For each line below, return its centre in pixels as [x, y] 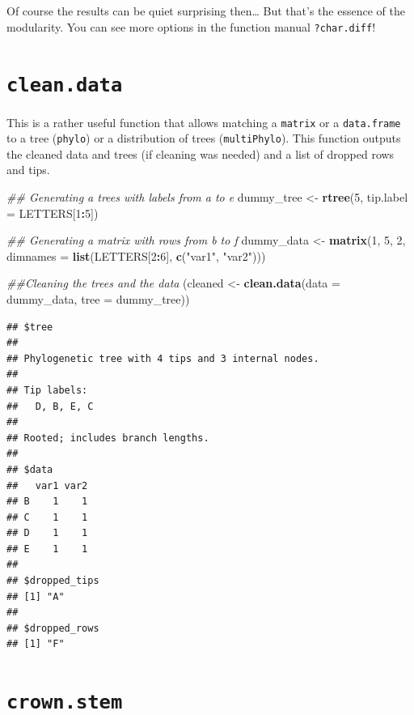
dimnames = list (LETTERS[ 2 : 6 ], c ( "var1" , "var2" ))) [136, 255]
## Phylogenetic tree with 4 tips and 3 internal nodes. [163, 358]
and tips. [28, 170]
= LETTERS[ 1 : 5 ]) [53, 213]
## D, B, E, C [50, 406]
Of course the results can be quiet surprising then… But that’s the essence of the [206, 11]
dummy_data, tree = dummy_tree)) [98, 298]
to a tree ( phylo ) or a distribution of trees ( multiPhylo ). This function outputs [204, 138]
